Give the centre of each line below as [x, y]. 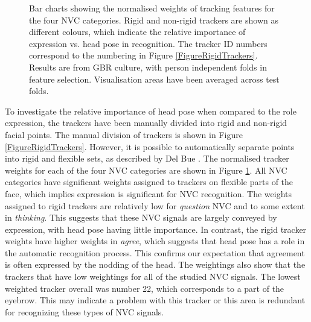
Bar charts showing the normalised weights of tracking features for [152, 8]
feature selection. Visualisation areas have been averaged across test [154, 79]
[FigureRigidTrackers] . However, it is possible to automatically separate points [150, 146]
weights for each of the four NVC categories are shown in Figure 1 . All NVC [146, 170]
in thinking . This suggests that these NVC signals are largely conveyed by [141, 217]
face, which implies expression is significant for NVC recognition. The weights [149, 193]
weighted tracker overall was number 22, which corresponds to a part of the [145, 288]
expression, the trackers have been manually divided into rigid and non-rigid [146, 123]
